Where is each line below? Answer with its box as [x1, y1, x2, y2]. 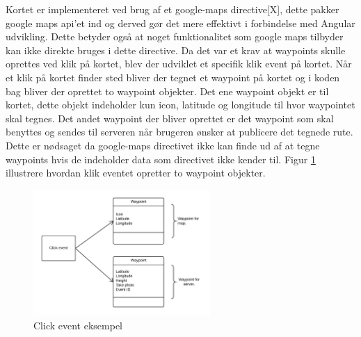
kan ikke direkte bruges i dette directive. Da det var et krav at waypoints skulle [6, 42, 346, 57]
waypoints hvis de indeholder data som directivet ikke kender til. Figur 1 [6, 151, 316, 166]
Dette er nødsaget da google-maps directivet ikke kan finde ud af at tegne [6, 138, 320, 152]
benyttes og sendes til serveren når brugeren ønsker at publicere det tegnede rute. [6, 124, 353, 139]
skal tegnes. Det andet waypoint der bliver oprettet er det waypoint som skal [6, 110, 334, 125]
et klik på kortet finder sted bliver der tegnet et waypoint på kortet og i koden [6, 69, 340, 84]
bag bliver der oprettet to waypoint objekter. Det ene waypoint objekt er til [6, 83, 329, 98]
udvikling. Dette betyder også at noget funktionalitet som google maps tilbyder [6, 29, 344, 44]
